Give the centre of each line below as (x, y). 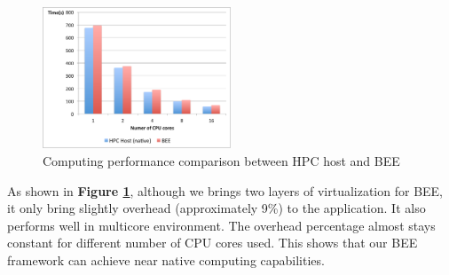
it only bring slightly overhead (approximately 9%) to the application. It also (217, 208)
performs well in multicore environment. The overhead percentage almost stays (221, 225)
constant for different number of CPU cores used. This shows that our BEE (213, 243)
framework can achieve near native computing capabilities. (166, 259)
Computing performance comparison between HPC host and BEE (221, 161)
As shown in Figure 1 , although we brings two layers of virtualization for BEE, (225, 190)
